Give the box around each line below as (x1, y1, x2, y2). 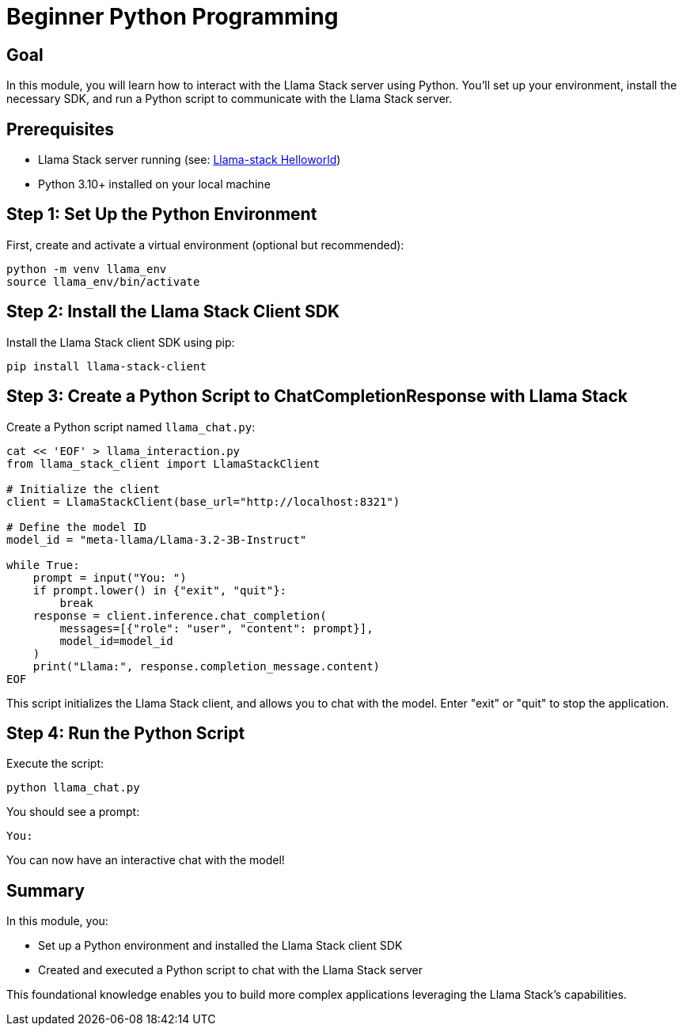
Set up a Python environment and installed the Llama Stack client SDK (38, 939, 403, 953)
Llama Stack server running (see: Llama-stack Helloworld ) (38, 153, 341, 167)
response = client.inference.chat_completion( (32, 609, 327, 622)
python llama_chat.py (6, 781, 140, 795)
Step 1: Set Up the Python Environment (6, 204, 317, 225)
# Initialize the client (6, 482, 160, 495)
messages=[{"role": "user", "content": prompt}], (59, 621, 374, 635)
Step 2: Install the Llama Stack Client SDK (6, 302, 340, 322)
